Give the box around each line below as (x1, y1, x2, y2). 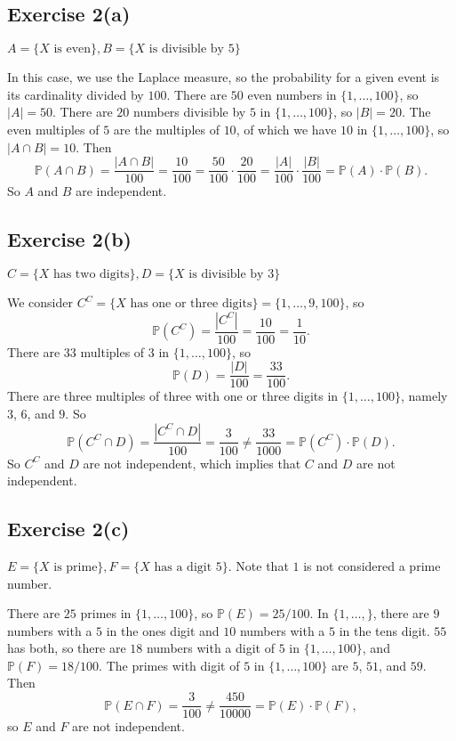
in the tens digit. (339, 621, 430, 639)
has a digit (154, 560, 212, 574)
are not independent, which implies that (83, 453, 301, 472)
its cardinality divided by (7, 85, 144, 103)
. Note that (228, 556, 289, 574)
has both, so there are (7, 639, 126, 657)
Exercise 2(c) (7, 515, 130, 542)
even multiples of (7, 119, 100, 138)
